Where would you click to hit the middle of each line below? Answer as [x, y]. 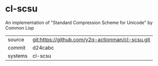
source [16, 39]
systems [18, 55]
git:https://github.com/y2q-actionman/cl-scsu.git [91, 39]
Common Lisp [20, 27]
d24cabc [43, 47]
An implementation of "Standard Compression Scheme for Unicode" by [79, 22]
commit [17, 47]
